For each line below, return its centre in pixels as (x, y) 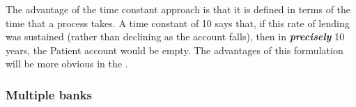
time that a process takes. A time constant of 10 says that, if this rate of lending (178, 23)
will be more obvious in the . (67, 64)
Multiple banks (49, 94)
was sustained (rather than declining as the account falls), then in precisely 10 (175, 36)
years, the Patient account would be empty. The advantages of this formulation (175, 50)
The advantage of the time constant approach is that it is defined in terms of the (178, 9)
